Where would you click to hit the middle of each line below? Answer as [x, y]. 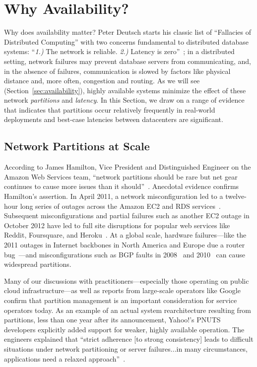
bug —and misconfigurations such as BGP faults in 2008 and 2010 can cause [125, 254]
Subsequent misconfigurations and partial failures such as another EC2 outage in [127, 215]
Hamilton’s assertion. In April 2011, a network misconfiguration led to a [114, 196]
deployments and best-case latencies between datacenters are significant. [114, 119]
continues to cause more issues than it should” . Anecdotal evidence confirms [122, 186]
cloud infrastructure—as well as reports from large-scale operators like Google [122, 290]
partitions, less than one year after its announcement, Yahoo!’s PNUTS [112, 320]
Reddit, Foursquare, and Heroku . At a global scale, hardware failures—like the [125, 235]
